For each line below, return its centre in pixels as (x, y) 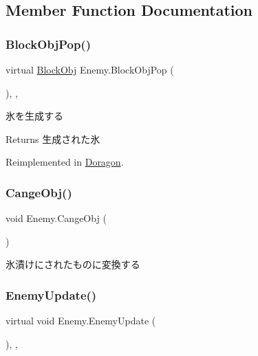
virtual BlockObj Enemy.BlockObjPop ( (90, 69)
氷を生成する (34, 116)
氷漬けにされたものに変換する (73, 264)
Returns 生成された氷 (53, 138)
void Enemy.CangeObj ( (56, 218)
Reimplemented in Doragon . (65, 162)
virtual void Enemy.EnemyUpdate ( (81, 321)
